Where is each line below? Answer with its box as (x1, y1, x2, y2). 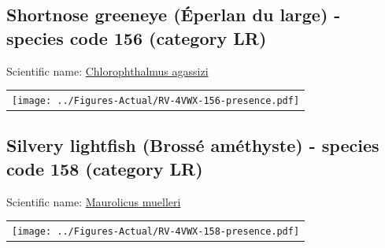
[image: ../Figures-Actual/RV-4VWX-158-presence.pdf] (12, 226, 300, 238)
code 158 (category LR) (6, 156, 203, 180)
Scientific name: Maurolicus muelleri (6, 193, 181, 209)
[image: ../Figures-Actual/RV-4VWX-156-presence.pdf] (12, 94, 300, 106)
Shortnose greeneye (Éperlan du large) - (6, 2, 341, 27)
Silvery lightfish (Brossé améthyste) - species (6, 133, 379, 157)
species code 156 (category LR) (6, 25, 267, 50)
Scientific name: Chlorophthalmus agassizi (6, 62, 209, 79)
